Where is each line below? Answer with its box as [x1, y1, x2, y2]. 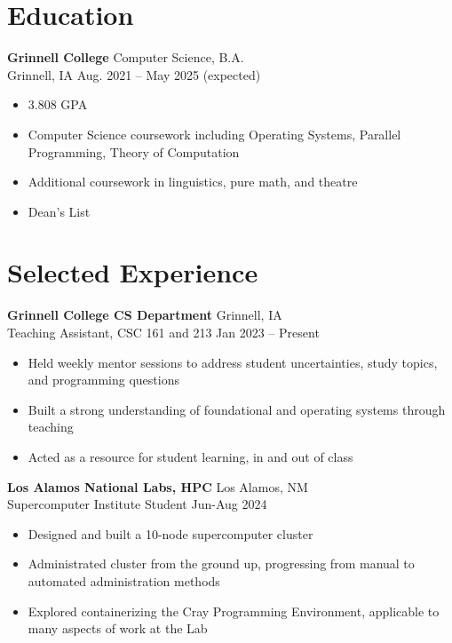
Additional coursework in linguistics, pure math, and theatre [28, 172, 358, 191]
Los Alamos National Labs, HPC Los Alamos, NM [7, 477, 308, 496]
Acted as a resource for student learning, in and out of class [28, 447, 353, 465]
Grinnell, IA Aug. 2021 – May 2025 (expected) [7, 65, 261, 83]
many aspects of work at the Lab [28, 619, 208, 638]
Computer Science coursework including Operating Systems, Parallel [28, 124, 401, 143]
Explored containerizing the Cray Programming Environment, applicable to [28, 601, 440, 620]
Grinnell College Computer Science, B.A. [7, 48, 244, 67]
